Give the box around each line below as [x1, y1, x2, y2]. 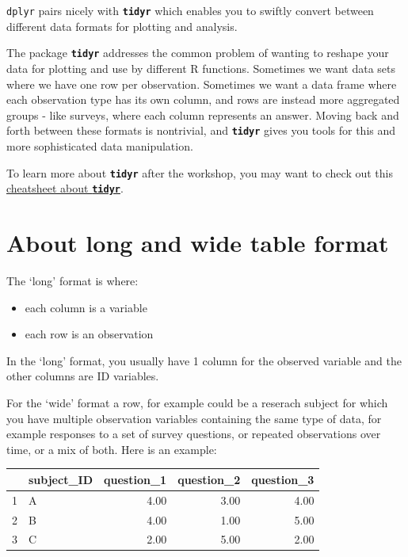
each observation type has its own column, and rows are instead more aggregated [6, 91, 400, 108]
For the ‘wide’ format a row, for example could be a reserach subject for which [6, 394, 388, 410]
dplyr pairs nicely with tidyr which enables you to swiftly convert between [6, 2, 374, 18]
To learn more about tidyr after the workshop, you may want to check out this [6, 164, 393, 181]
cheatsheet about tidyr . [6, 180, 124, 196]
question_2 [177, 471, 241, 487]
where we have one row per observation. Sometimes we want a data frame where [6, 75, 397, 92]
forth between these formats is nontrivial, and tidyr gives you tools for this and [6, 122, 396, 139]
